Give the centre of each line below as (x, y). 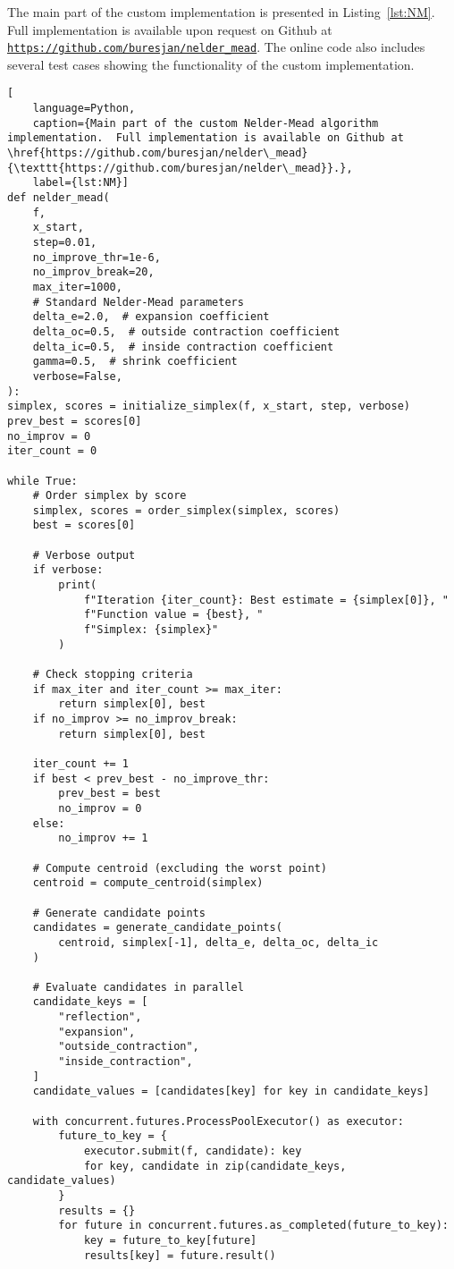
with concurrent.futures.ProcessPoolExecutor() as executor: (218, 1121)
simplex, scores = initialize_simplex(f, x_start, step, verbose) (209, 406)
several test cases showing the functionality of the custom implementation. (211, 64)
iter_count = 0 (52, 451)
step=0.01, (65, 242)
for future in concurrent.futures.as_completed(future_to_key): (253, 1226)
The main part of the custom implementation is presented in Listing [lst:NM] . (221, 12)
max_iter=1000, (77, 287)
